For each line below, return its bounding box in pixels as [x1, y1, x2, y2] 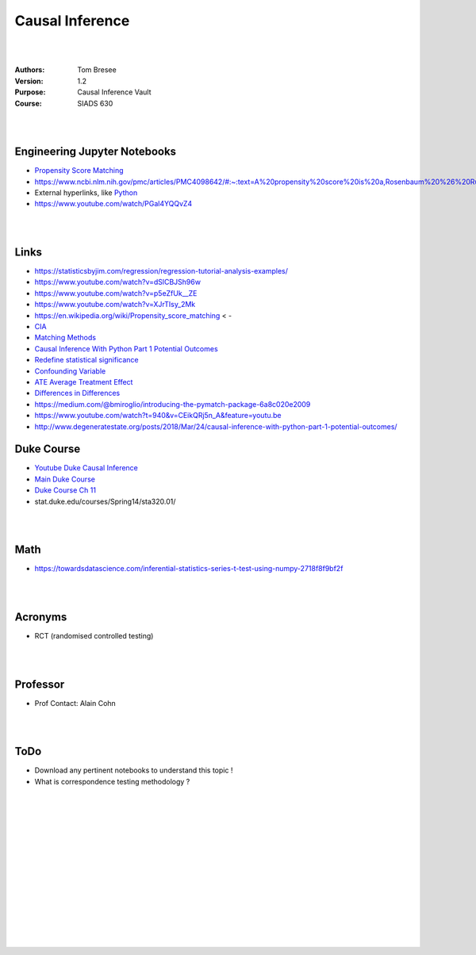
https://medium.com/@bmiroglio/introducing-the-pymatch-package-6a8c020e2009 [34, 399, 311, 408]
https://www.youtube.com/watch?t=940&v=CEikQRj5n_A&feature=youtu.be [34, 411, 282, 420]
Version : [14, 76, 44, 86]
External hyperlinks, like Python [34, 187, 138, 198]
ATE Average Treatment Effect [34, 377, 133, 386]
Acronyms [14, 610, 67, 623]
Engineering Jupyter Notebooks [14, 145, 177, 159]
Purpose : [14, 87, 46, 97]
